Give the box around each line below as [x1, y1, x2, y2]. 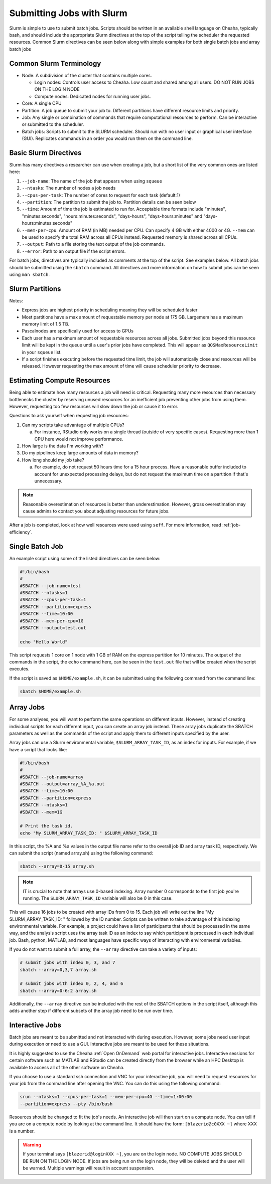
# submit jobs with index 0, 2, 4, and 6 [20, 981, 123, 986]
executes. [9, 666, 30, 672]
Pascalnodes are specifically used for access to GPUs [22, 328, 134, 334]
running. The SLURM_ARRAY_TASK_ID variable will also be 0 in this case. [23, 895, 173, 901]
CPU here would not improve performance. [34, 436, 123, 442]
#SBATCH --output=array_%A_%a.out [20, 781, 105, 787]
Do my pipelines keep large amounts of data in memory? [22, 450, 139, 456]
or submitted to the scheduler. [22, 121, 84, 127]
